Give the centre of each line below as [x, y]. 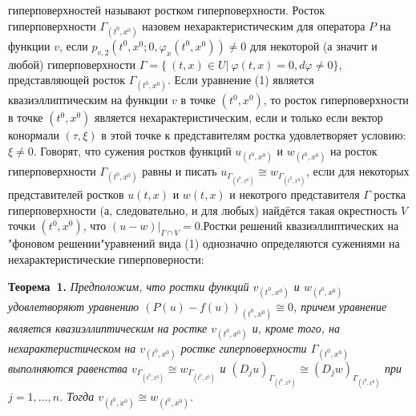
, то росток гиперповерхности [336, 100]
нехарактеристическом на [72, 347]
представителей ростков [66, 194]
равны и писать [180, 171]
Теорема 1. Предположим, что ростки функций [129, 286]
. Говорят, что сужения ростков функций [132, 150]
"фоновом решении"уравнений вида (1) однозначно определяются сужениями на [204, 243]
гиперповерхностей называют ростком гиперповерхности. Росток [167, 10]
